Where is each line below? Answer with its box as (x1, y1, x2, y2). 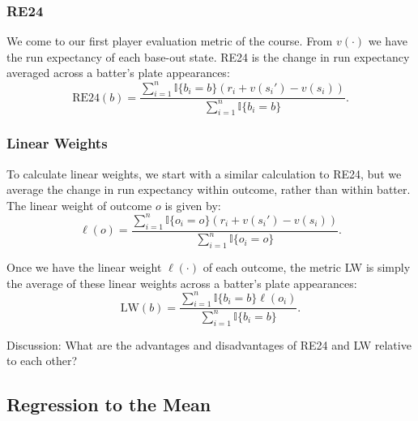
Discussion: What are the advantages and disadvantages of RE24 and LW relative (6, 336, 412, 353)
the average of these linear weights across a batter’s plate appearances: (6, 274, 357, 291)
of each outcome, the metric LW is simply (203, 258, 411, 275)
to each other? (6, 352, 78, 369)
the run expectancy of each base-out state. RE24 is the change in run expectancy (6, 48, 410, 65)
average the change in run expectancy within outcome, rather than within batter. (6, 181, 411, 198)
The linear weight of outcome (6, 196, 152, 213)
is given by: (164, 196, 221, 213)
